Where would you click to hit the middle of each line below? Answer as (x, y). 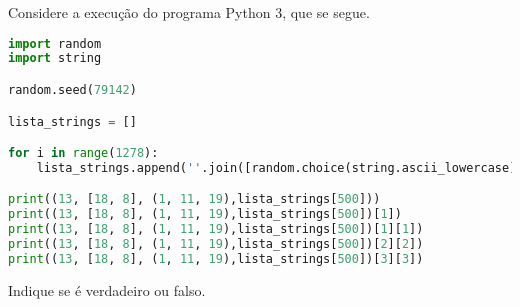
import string (55, 58)
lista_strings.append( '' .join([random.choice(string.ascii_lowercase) (276, 167)
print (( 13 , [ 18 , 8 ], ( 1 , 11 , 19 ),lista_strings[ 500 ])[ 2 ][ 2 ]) (216, 244)
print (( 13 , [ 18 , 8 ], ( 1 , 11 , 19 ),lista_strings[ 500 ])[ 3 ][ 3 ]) (216, 258)
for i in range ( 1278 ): (83, 153)
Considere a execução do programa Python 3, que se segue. (189, 12)
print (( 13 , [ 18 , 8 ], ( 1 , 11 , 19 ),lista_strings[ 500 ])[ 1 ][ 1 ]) (216, 229)
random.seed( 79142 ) (72, 90)
